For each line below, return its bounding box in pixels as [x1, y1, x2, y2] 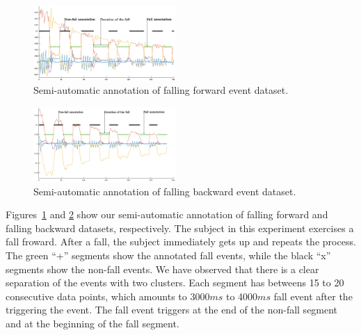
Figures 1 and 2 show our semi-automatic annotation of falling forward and [6, 207, 328, 222]
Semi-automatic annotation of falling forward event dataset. [33, 83, 289, 97]
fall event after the [273, 288, 353, 303]
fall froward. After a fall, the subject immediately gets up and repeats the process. [6, 234, 356, 249]
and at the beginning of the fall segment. [6, 316, 179, 330]
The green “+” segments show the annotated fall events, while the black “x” [6, 247, 331, 262]
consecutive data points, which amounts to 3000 [6, 288, 210, 303]
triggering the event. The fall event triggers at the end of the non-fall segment [6, 302, 338, 317]
